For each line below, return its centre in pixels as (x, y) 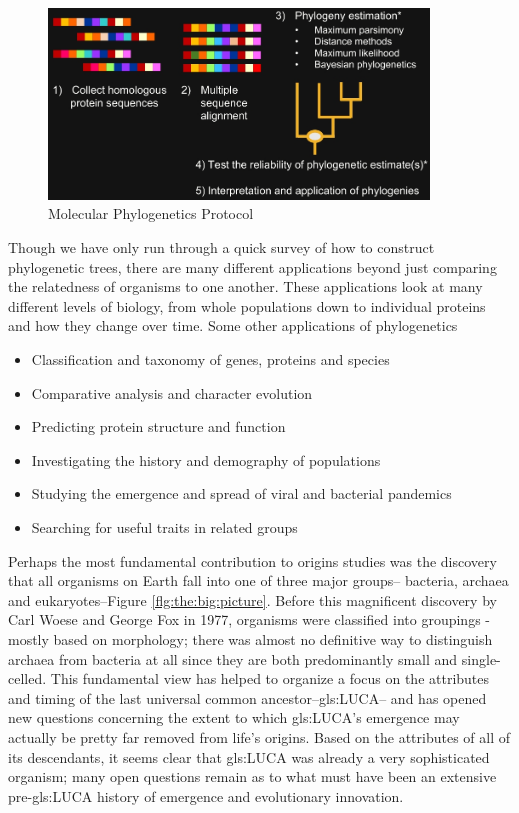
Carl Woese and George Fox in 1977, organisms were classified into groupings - (249, 619)
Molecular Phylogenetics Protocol (151, 213)
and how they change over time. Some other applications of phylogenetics (233, 325)
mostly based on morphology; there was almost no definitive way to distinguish (250, 638)
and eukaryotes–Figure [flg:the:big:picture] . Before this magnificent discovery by (252, 599)
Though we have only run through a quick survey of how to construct (221, 247)
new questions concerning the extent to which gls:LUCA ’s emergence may (234, 717)
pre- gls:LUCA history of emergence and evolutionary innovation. (206, 795)
